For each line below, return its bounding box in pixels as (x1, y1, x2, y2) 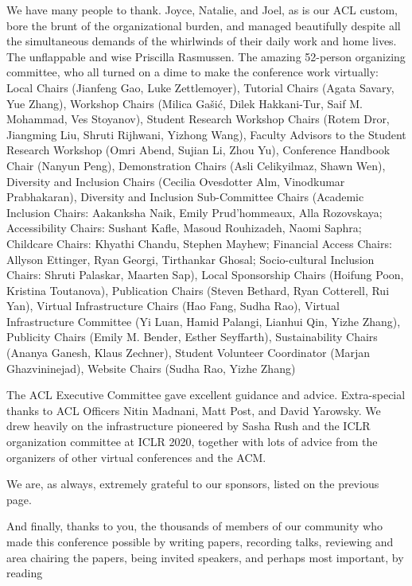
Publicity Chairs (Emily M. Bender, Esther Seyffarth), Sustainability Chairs (6, 328, 378, 345)
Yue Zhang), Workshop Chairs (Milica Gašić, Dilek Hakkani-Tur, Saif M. (6, 95, 363, 111)
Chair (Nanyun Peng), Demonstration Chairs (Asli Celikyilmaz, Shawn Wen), (6, 157, 386, 173)
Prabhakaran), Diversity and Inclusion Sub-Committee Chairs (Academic (6, 188, 364, 205)
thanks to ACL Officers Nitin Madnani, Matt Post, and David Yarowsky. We (6, 402, 381, 418)
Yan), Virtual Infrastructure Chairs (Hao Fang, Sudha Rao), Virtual (6, 297, 340, 314)
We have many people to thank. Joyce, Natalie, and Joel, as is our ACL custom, (6, 2, 398, 17)
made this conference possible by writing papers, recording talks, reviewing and (6, 534, 394, 549)
